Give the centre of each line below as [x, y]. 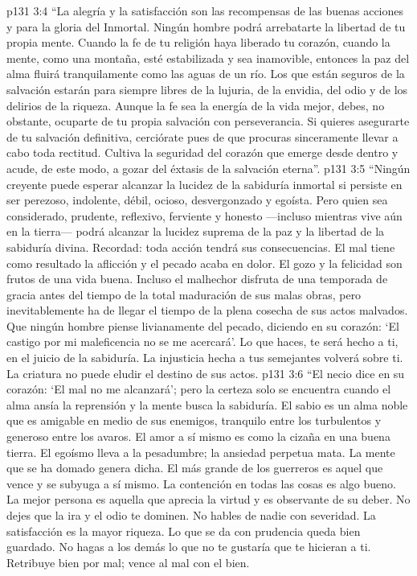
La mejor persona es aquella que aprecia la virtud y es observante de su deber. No [208, 499]
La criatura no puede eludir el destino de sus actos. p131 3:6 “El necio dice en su [206, 373]
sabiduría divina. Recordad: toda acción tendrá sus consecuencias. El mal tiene [201, 247]
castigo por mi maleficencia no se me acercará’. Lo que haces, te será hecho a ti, [202, 341]
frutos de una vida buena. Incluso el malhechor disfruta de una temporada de [197, 279]
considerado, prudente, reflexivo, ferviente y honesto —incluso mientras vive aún [204, 215]
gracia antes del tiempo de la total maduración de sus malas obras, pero [184, 294]
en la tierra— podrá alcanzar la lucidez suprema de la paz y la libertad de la [196, 231]
